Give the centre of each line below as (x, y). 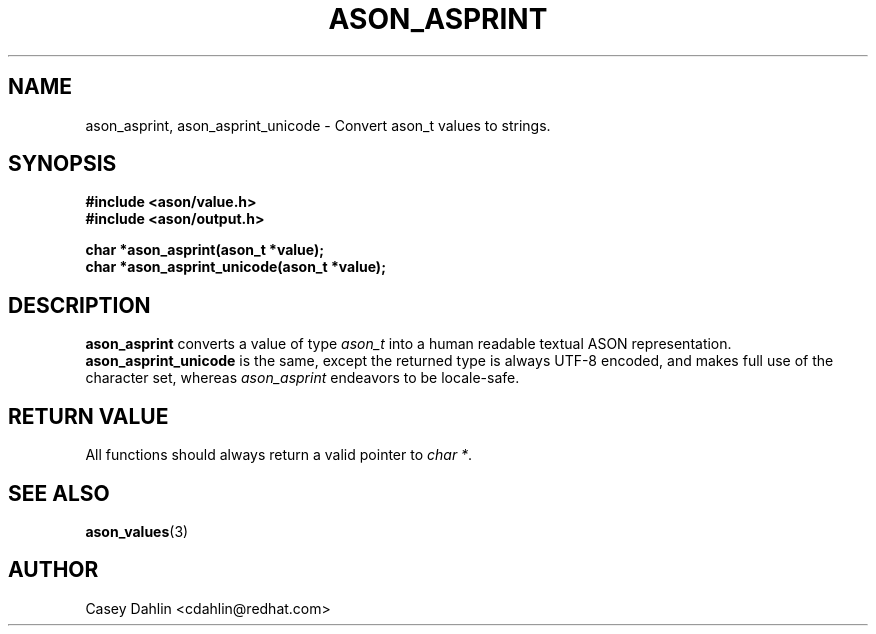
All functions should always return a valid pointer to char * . (279, 455)
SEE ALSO (59, 493)
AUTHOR (53, 570)
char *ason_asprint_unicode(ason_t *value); (235, 267)
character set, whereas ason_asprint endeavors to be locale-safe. (302, 378)
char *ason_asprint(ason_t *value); (205, 250)
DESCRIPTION (79, 305)
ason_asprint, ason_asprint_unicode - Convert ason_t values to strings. (318, 125)
